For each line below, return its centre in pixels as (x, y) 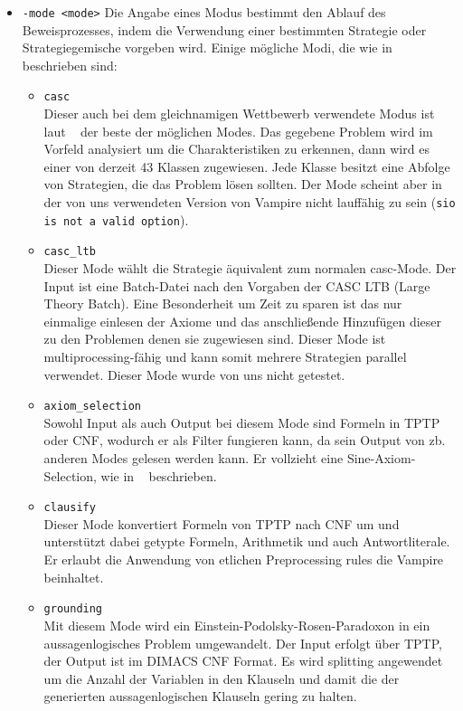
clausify (70, 508)
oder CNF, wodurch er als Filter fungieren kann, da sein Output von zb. (245, 440)
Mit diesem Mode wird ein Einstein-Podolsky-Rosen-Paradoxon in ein (237, 625)
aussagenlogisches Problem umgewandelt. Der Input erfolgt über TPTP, (243, 643)
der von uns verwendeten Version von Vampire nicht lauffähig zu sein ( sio (250, 202)
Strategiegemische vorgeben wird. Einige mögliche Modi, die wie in (207, 47)
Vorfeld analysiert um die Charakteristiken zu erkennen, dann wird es (236, 149)
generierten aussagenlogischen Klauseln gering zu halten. (200, 696)
